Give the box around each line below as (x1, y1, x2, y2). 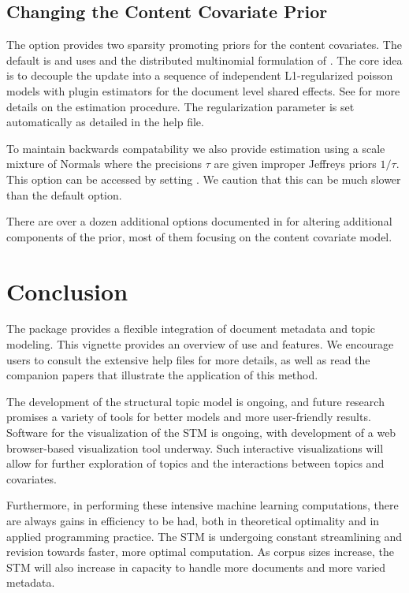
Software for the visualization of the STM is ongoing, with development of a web (6, 424, 396, 441)
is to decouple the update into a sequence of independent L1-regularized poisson (6, 67, 393, 84)
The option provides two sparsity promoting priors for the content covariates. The (6, 36, 402, 53)
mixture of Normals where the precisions (6, 155, 203, 172)
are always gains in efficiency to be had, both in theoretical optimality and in (6, 512, 380, 528)
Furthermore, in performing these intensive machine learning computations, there (6, 497, 399, 513)
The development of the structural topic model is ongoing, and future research (6, 393, 385, 409)
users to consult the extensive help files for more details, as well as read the (6, 351, 370, 367)
